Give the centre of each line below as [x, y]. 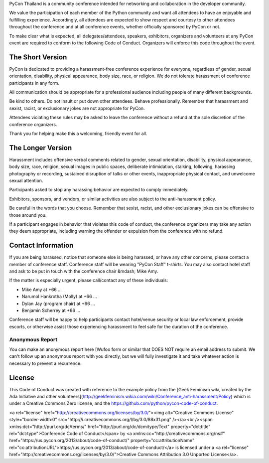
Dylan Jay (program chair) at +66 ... [58, 304]
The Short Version [38, 57]
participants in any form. [34, 83]
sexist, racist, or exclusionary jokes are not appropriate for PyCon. [77, 108]
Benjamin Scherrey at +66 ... [51, 310]
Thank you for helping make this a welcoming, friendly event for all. [78, 133]
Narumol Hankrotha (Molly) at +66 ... [59, 297]
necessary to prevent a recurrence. [45, 363]
